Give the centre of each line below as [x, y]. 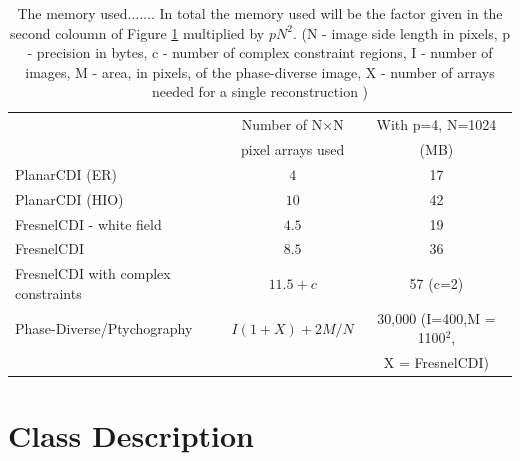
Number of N [282, 124]
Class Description [131, 435]
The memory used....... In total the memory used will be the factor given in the [260, 13]
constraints [48, 292]
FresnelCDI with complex [93, 273]
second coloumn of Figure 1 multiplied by [137, 32]
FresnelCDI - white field [88, 223]
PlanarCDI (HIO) [69, 198]
